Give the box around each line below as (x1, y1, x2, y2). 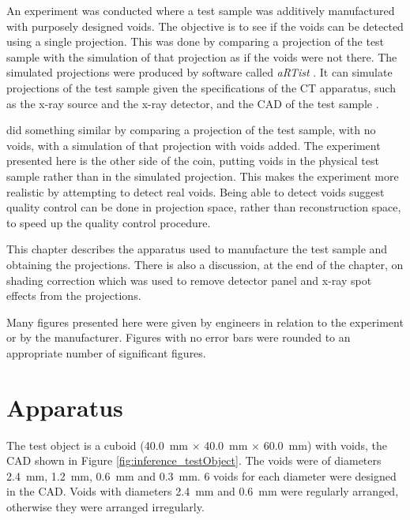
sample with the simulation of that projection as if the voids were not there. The (6, 48, 397, 65)
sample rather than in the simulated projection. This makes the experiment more (6, 167, 399, 184)
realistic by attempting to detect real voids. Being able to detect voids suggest (6, 183, 385, 200)
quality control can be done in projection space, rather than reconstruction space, (6, 199, 401, 215)
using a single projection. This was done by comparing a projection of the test (6, 33, 385, 50)
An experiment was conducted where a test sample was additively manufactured (6, 2, 395, 18)
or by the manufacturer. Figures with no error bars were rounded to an (6, 329, 351, 346)
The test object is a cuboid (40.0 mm (6, 436, 188, 453)
